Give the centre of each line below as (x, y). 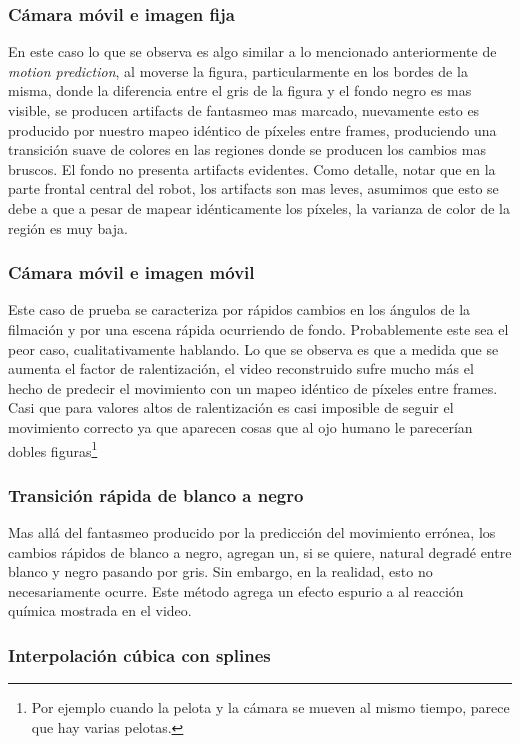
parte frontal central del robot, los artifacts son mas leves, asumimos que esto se (253, 188)
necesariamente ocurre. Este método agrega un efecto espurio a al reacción (236, 590)
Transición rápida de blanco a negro (156, 494)
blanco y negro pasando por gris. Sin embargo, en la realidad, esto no (220, 571)
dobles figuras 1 (53, 449)
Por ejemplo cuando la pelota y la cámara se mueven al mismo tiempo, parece (270, 707)
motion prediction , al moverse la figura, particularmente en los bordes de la (238, 70)
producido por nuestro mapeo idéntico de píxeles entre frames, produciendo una (252, 129)
